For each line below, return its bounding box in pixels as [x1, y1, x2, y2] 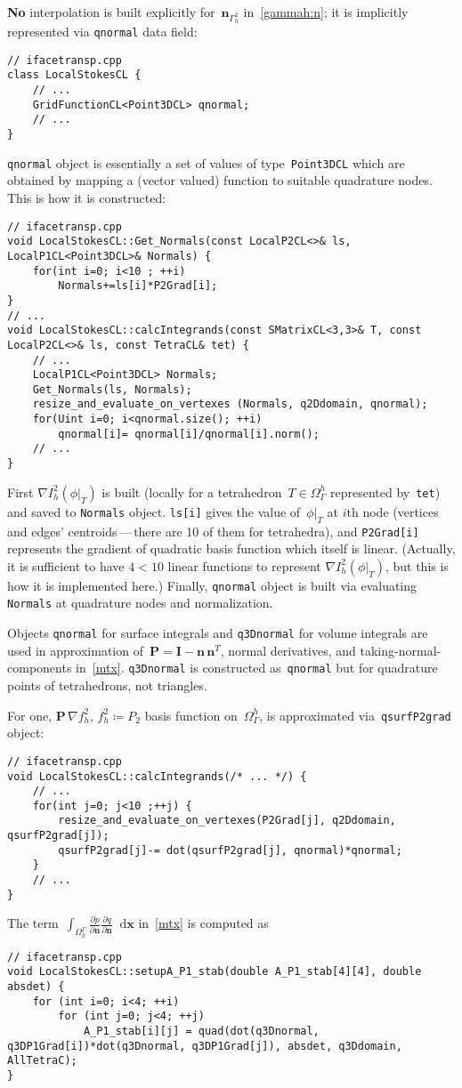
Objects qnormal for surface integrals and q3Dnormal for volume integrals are [7, 624, 428, 642]
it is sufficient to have [7, 556, 125, 575]
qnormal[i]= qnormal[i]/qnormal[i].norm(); [58, 427, 320, 440]
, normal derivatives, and [220, 641, 356, 659]
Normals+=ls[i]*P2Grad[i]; [58, 279, 218, 293]
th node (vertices [346, 502, 439, 520]
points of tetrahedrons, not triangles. [7, 676, 207, 695]
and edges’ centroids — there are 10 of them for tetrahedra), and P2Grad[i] [7, 521, 419, 540]
